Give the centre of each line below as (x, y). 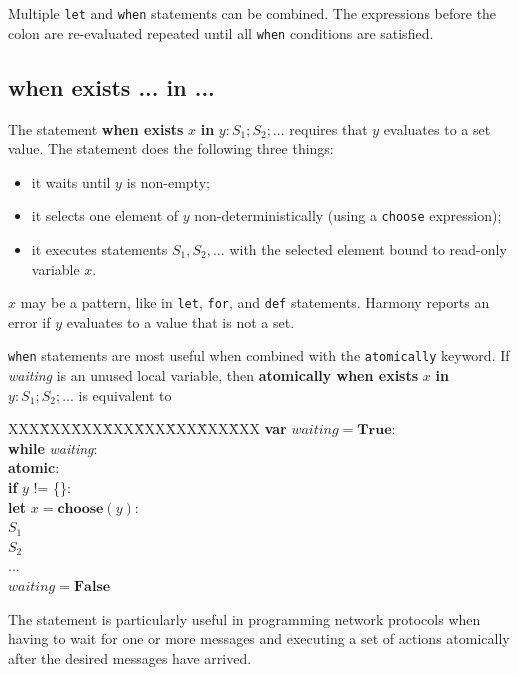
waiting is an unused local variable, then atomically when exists (213, 375)
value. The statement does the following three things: (171, 148)
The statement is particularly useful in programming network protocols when (244, 618)
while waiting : (53, 447)
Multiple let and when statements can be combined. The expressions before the (252, 13)
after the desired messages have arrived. (130, 657)
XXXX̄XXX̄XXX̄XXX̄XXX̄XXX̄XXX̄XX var (147, 428)
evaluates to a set (437, 128)
